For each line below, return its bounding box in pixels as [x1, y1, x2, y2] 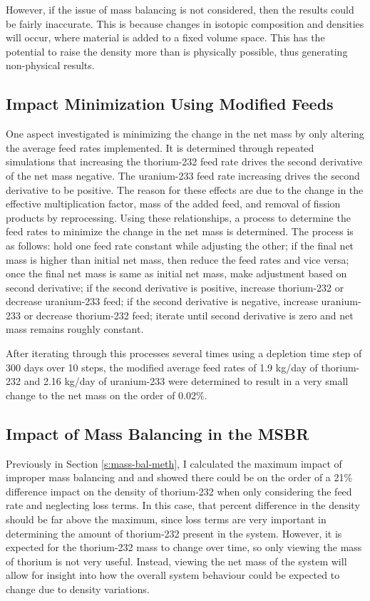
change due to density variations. [6, 582, 150, 596]
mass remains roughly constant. [6, 322, 144, 337]
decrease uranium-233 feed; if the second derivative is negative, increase [6, 294, 318, 309]
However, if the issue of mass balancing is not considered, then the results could [6, 2, 354, 16]
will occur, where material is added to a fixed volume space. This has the [6, 30, 325, 45]
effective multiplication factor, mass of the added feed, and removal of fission [6, 196, 341, 211]
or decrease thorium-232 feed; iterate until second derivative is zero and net [24, 307, 354, 322]
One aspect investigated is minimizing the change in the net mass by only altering [6, 126, 364, 141]
